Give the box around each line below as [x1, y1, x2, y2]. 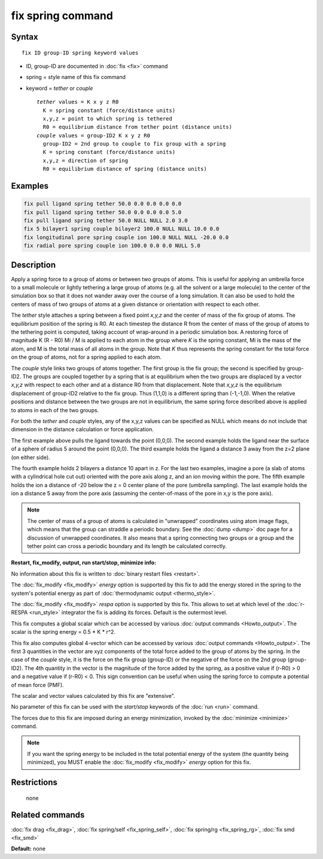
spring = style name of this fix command [26, 74, 126, 81]
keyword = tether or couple [26, 84, 93, 92]
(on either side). [11, 453, 50, 461]
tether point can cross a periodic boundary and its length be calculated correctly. [27, 543, 227, 550]
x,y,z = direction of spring [42, 157, 129, 164]
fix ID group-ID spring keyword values [22, 49, 139, 56]
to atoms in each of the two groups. [11, 406, 99, 413]
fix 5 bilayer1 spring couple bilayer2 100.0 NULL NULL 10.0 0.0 [23, 225, 220, 232]
